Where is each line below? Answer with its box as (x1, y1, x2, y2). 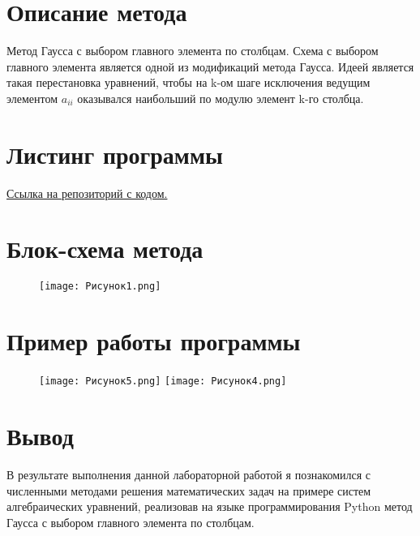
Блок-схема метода (6, 232, 204, 265)
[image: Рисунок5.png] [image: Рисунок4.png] (39, 375, 287, 388)
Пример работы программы (6, 324, 301, 358)
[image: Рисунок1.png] (39, 281, 161, 293)
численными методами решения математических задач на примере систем (6, 482, 371, 499)
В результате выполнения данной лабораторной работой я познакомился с (6, 465, 371, 482)
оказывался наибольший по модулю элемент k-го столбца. (77, 89, 364, 106)
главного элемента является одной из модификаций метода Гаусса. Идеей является (6, 58, 414, 75)
